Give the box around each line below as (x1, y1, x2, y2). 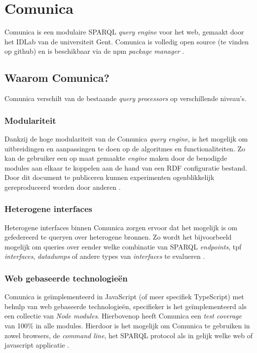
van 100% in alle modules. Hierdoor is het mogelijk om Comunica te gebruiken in (4, 320, 250, 331)
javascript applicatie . (4, 340, 70, 350)
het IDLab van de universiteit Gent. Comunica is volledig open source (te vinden (4, 36, 249, 46)
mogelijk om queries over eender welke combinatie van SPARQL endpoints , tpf (4, 241, 242, 251)
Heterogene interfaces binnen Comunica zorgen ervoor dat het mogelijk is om (4, 222, 238, 232)
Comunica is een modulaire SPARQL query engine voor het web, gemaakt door (4, 27, 244, 37)
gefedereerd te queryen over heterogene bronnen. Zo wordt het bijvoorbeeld (4, 232, 232, 242)
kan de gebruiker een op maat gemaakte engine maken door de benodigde (4, 153, 227, 163)
